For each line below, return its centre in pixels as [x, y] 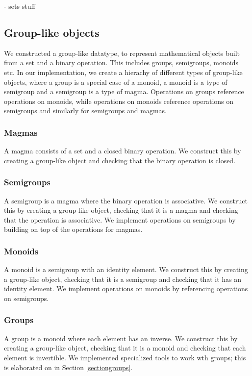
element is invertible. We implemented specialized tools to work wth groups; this [125, 357]
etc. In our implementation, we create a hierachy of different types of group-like [123, 72]
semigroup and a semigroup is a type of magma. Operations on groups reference [124, 91]
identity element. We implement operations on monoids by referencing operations [126, 288]
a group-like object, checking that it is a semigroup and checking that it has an [123, 279]
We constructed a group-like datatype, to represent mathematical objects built [122, 53]
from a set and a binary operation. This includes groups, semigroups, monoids [121, 63]
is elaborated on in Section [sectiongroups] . [68, 367]
